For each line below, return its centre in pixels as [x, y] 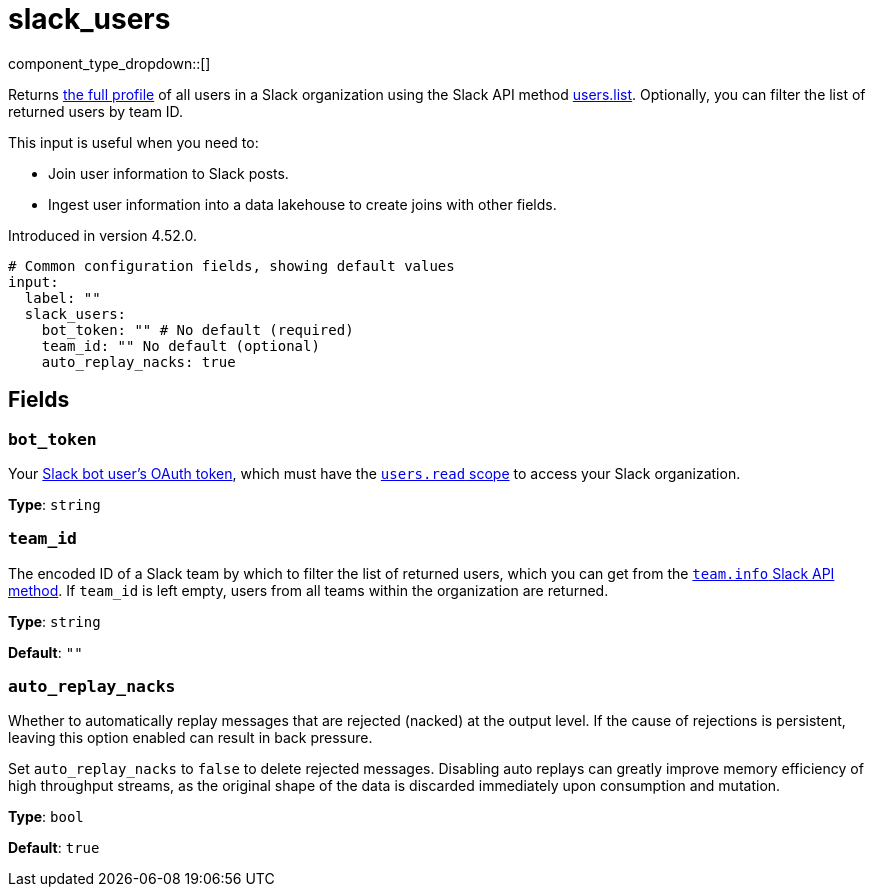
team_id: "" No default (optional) [180, 345]
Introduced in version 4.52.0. [103, 235]
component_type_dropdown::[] [109, 63]
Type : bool [46, 817]
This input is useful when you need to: [133, 142]
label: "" [62, 297]
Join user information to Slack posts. [168, 173]
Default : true [54, 848]
